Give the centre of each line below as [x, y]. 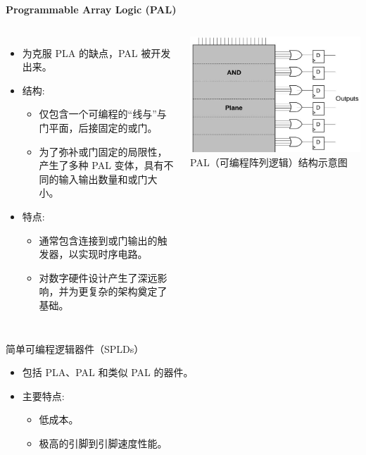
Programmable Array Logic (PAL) [91, 9]
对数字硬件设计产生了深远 [98, 277]
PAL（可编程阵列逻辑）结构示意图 [269, 162]
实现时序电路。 [113, 254]
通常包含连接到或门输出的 [98, 240]
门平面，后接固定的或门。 [98, 127]
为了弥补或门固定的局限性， [103, 151]
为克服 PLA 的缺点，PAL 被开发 [96, 52]
